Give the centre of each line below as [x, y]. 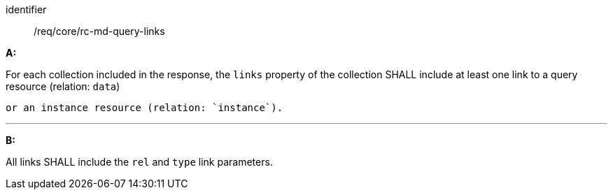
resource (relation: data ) [63, 86]
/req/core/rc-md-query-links [99, 31]
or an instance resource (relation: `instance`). [145, 108]
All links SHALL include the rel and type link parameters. [139, 162]
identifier [26, 9]
